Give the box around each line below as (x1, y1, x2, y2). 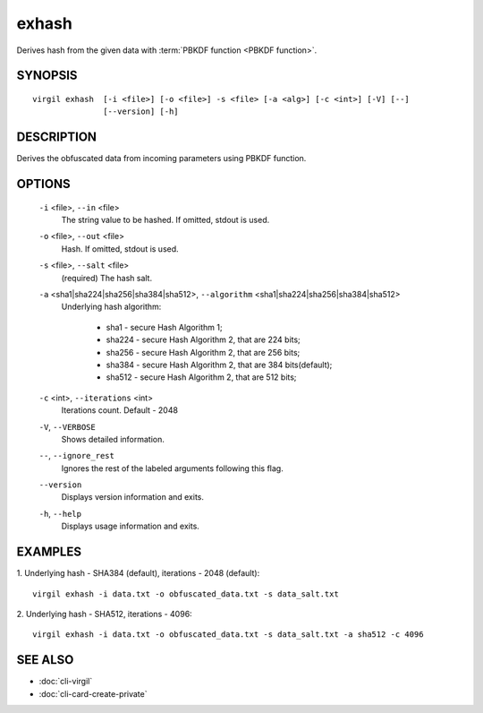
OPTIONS (16, 176, 71, 192)
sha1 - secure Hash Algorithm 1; (106, 322, 223, 332)
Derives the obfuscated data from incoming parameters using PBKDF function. (16, 153, 307, 164)
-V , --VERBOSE (38, 421, 96, 432)
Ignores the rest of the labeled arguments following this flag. (61, 462, 284, 474)
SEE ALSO (16, 652, 74, 667)
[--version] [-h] (103, 107, 179, 116)
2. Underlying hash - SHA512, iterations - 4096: (16, 608, 192, 619)
